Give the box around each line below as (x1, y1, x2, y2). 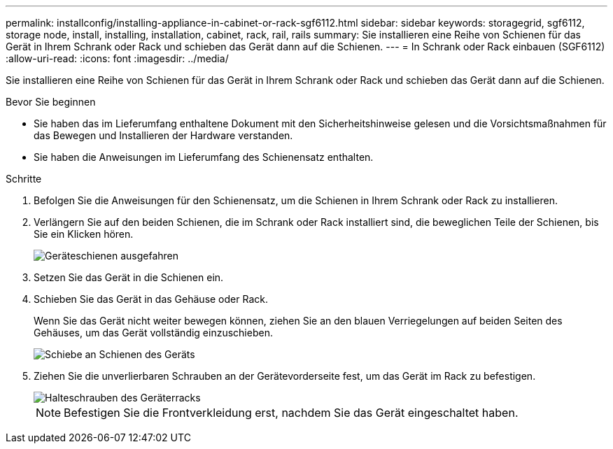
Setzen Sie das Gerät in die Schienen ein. (34, 271, 224, 283)
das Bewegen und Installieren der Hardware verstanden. (34, 129, 293, 141)
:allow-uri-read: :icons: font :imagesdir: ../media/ (6, 52, 229, 64)
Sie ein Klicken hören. (34, 228, 134, 240)
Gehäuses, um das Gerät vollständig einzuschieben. (34, 327, 273, 338)
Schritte (6, 173, 42, 185)
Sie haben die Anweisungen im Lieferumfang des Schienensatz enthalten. (34, 151, 374, 163)
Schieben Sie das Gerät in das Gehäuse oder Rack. (34, 293, 268, 305)
